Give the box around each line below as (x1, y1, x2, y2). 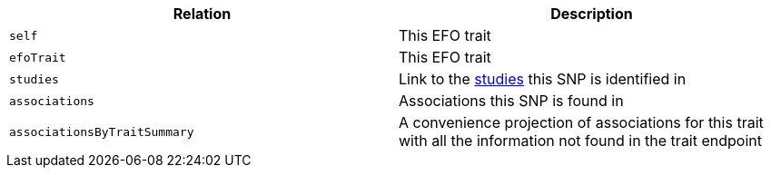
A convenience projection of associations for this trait (399, 113, 764, 131)
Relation (173, 5, 232, 23)
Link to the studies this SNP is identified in (399, 70, 687, 88)
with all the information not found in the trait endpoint (399, 131, 762, 150)
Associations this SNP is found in (399, 92, 624, 110)
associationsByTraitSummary (9, 124, 194, 139)
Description (550, 5, 633, 23)
